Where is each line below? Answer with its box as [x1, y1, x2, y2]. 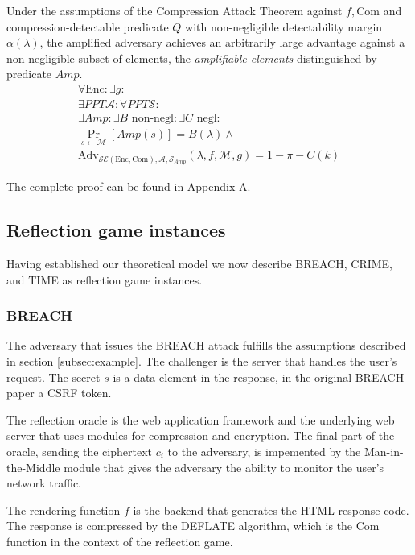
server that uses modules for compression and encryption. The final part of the [6, 427, 395, 444]
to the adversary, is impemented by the [167, 442, 361, 459]
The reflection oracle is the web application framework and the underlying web [6, 411, 395, 428]
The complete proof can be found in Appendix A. [6, 178, 251, 195]
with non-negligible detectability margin [185, 18, 383, 35]
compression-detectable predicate [6, 18, 169, 35]
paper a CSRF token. [6, 384, 112, 401]
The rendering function [6, 501, 121, 518]
